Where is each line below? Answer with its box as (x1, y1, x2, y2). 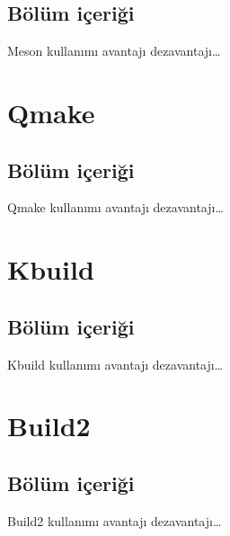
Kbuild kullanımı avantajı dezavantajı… (7, 354, 224, 373)
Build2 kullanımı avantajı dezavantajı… (7, 511, 222, 530)
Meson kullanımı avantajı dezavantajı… (7, 41, 221, 60)
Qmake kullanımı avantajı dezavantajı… (7, 198, 224, 217)
